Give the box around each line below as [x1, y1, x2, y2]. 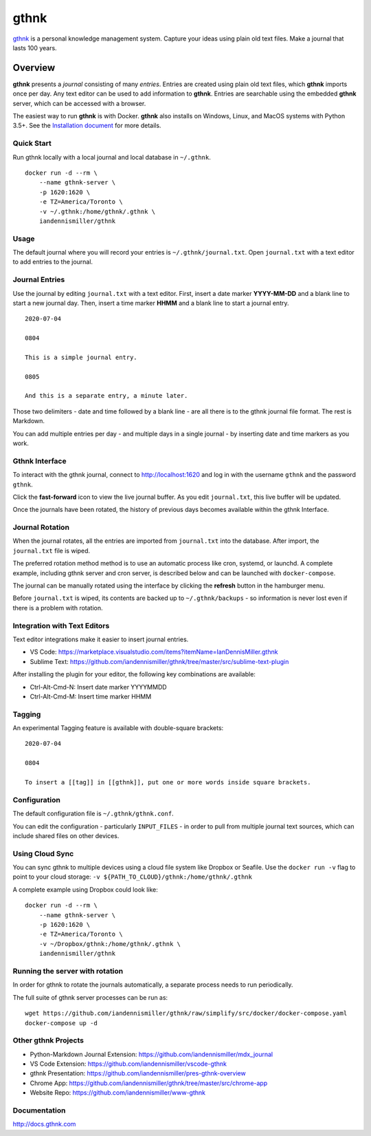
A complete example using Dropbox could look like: [12, 885, 158, 894]
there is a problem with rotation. [12, 603, 103, 612]
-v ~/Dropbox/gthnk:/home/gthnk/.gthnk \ [38, 940, 181, 947]
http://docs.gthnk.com [12, 1120, 76, 1128]
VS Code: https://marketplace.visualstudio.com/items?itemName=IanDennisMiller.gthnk [30, 647, 278, 656]
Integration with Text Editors [12, 621, 110, 630]
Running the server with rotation [12, 966, 124, 976]
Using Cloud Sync [12, 848, 74, 858]
